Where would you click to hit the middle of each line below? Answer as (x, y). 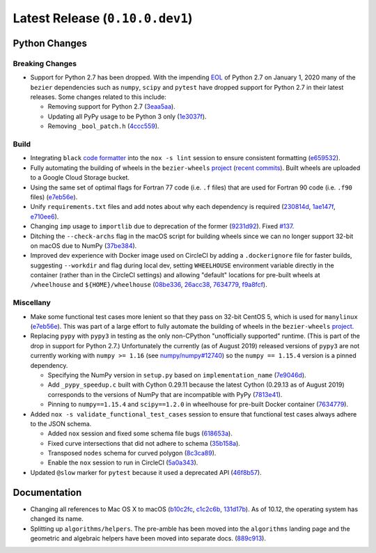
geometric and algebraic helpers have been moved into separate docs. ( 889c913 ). (148, 538)
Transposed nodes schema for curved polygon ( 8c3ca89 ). (132, 453)
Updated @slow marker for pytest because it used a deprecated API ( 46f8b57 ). (146, 472)
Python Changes (50, 43)
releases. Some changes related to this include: (98, 97)
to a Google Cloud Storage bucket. (80, 178)
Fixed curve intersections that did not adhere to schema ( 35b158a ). (144, 443)
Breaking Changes (45, 63)
